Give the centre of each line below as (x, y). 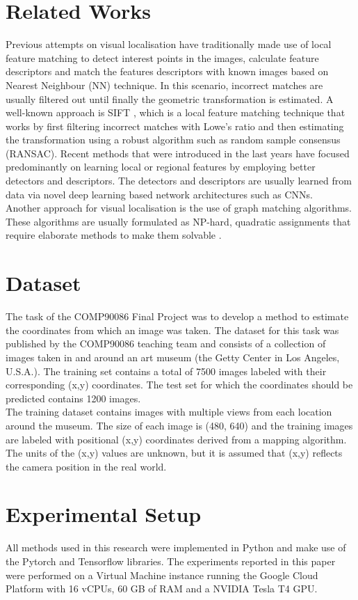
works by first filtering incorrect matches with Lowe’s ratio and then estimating (175, 126)
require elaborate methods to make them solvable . (114, 235)
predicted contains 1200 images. (73, 398)
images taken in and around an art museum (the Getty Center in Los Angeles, (173, 357)
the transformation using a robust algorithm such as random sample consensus (173, 140)
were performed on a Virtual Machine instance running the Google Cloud (162, 575)
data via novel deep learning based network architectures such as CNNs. (159, 194)
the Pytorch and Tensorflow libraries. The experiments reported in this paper (171, 561)
